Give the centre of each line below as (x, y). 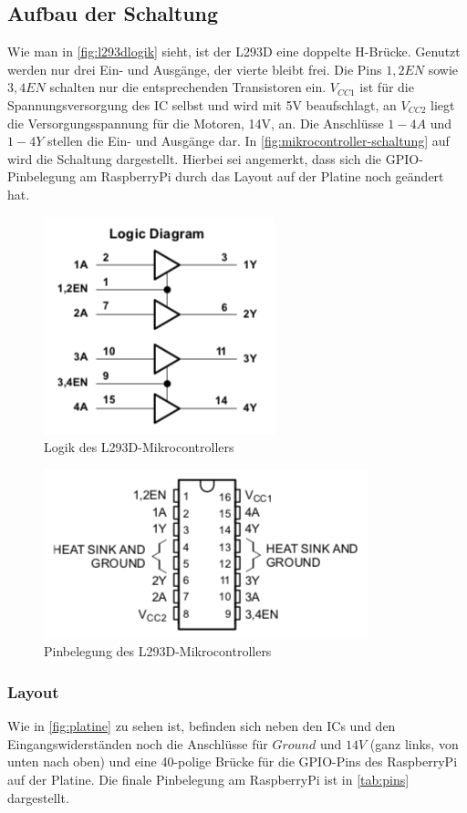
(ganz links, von (414, 743)
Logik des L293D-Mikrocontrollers (139, 447)
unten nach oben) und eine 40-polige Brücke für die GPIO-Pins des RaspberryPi (233, 762)
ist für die (387, 87)
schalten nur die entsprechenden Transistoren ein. (188, 87)
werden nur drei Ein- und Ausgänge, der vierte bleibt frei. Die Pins (195, 69)
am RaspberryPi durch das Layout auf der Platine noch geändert (262, 176)
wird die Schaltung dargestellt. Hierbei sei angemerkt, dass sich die (195, 158)
